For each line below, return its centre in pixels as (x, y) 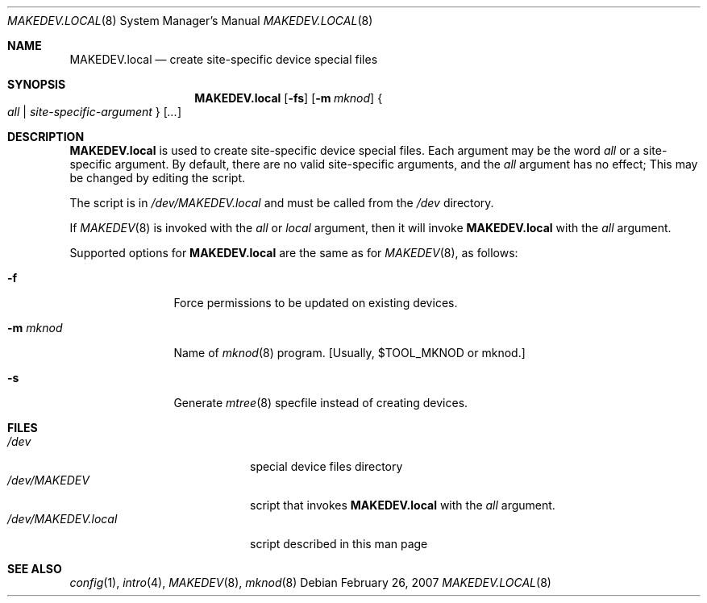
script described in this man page (339, 544)
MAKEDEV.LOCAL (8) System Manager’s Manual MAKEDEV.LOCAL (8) (190, 21)
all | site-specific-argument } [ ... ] (95, 112)
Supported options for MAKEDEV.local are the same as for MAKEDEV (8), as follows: (294, 253)
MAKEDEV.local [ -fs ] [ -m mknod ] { (289, 98)
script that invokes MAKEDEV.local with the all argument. (403, 505)
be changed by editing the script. (158, 178)
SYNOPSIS (37, 84)
